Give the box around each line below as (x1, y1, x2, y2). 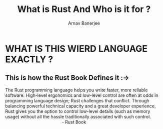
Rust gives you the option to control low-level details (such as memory (5, 108, 150, 114)
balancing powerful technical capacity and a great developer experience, (5, 103, 156, 109)
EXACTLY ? (5, 54, 53, 65)
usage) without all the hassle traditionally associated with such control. (5, 113, 151, 119)
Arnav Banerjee (68, 20, 100, 26)
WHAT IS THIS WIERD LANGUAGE (5, 43, 147, 54)
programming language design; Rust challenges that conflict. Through (5, 97, 149, 103)
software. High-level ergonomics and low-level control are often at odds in (5, 92, 158, 98)
